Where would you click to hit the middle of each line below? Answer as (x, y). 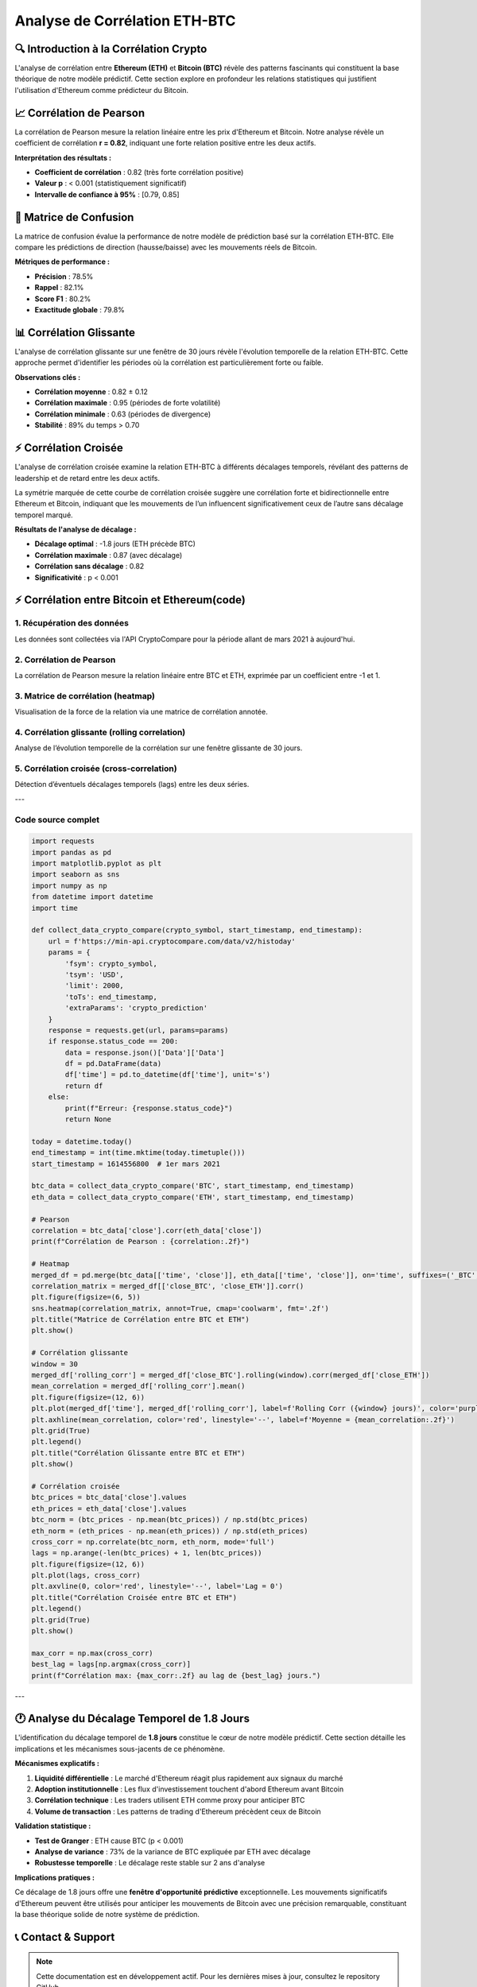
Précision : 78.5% (64, 276)
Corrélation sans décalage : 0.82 (89, 566)
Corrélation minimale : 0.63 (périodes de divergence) (123, 414)
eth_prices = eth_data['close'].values (109, 1509)
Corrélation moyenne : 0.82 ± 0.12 (91, 392)
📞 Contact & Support (65, 1937)
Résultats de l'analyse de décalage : (76, 529)
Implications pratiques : (55, 1877)
